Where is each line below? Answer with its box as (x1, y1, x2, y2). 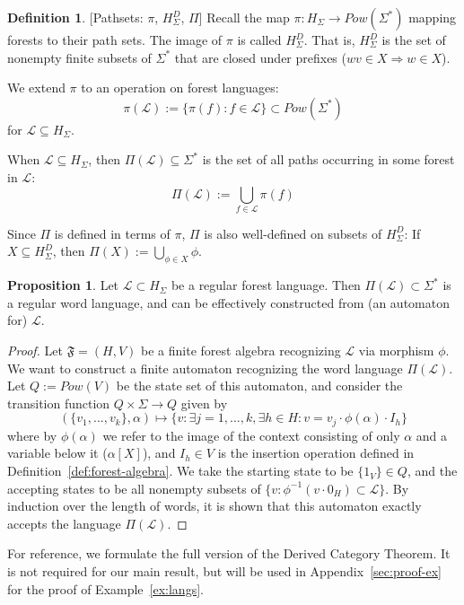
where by (7, 425, 57, 444)
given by (180, 393, 228, 412)
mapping (408, 8, 457, 26)
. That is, (303, 31, 355, 48)
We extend (7, 78, 66, 97)
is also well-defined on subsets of (204, 224, 382, 242)
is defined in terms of (54, 224, 171, 242)
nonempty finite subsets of (7, 48, 152, 66)
